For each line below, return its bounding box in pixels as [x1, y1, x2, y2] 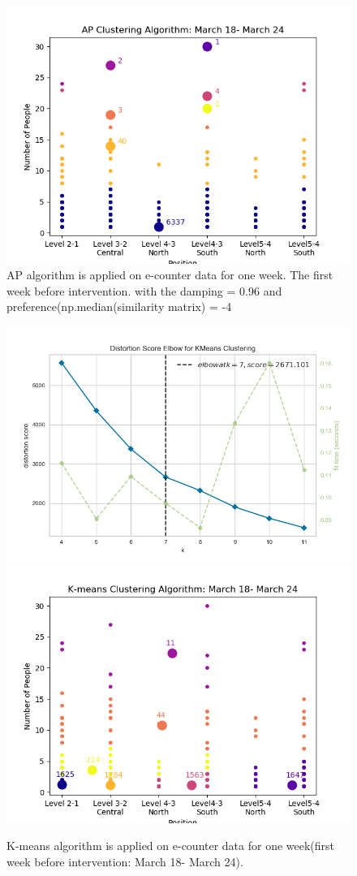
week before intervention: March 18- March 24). [6, 852, 243, 870]
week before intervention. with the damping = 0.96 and [6, 282, 282, 299]
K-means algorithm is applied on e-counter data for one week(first [6, 837, 335, 854]
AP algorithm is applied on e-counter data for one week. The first [6, 266, 333, 283]
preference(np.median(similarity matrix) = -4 [6, 298, 232, 315]
